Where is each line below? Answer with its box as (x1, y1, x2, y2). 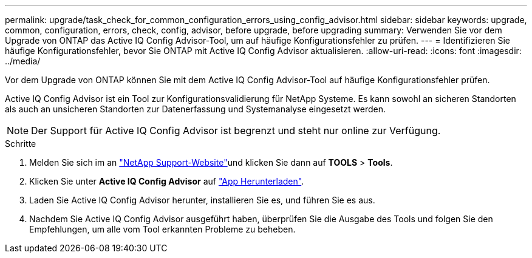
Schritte (5, 138, 36, 149)
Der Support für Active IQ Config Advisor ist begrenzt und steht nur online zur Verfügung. (31, 124, 441, 137)
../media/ (5, 56, 41, 66)
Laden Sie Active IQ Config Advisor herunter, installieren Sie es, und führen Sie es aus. (29, 195, 375, 205)
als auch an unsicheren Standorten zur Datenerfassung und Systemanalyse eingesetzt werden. (5, 104, 386, 114)
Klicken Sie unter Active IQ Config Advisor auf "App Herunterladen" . (29, 176, 304, 186)
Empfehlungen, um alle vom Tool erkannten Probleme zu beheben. (29, 224, 296, 234)
